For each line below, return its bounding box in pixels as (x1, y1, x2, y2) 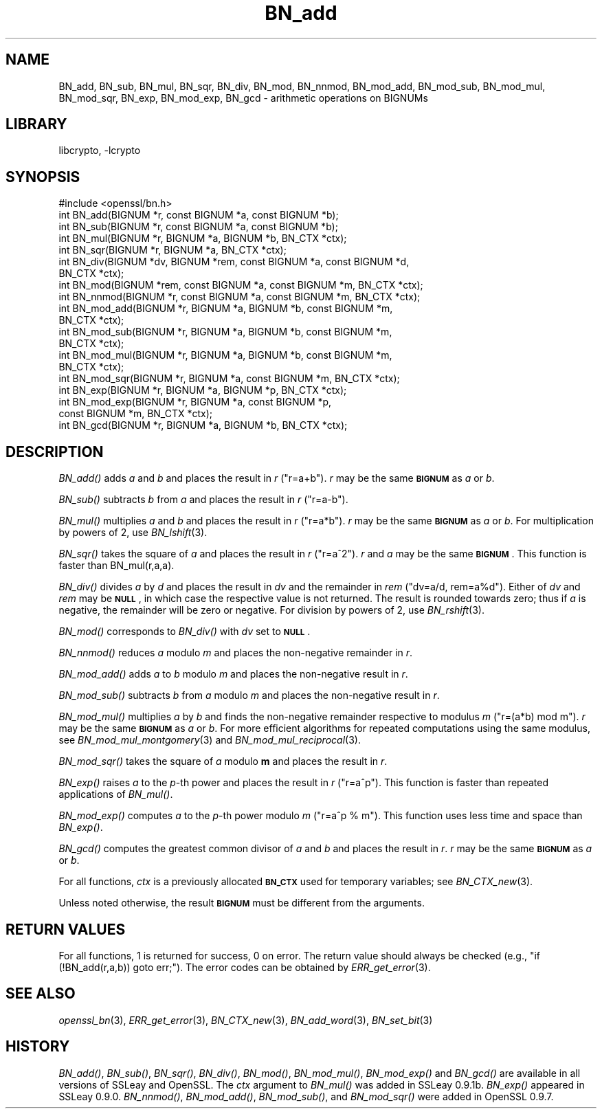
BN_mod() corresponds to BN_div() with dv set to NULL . (58, 625, 311, 638)
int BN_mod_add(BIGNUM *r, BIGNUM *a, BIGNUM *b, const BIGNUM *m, (58, 302, 393, 315)
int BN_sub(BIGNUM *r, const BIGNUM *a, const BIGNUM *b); (58, 221, 338, 233)
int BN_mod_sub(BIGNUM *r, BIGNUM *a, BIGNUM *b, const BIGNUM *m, (58, 326, 392, 338)
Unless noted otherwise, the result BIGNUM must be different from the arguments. (58, 897, 425, 909)
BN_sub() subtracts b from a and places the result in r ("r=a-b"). (58, 493, 348, 506)
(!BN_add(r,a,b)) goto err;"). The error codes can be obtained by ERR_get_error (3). (58, 961, 431, 973)
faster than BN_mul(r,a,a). (58, 559, 175, 572)
